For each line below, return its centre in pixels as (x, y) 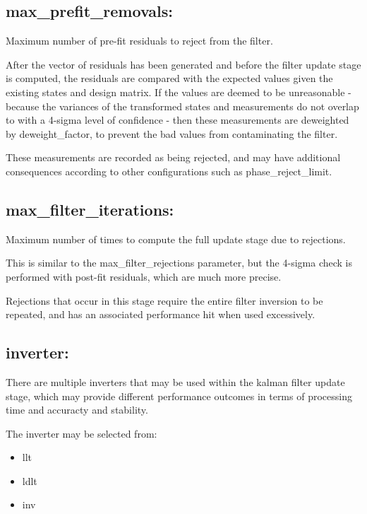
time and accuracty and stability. (77, 410)
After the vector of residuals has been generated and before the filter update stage (183, 64)
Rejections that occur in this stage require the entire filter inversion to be (164, 300)
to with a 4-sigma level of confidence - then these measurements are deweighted (178, 120)
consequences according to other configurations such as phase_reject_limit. (169, 171)
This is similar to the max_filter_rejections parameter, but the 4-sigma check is (179, 263)
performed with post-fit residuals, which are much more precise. (144, 276)
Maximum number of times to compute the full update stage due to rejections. (176, 239)
